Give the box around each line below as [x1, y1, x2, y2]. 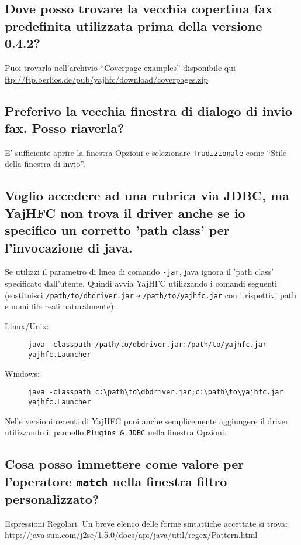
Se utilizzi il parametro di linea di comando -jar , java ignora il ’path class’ [5, 265, 274, 278]
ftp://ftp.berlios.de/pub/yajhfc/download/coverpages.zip [5, 73, 208, 85]
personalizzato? [5, 489, 99, 507]
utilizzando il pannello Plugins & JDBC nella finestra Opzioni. [5, 426, 227, 438]
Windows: [5, 367, 40, 379]
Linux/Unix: [5, 319, 49, 332]
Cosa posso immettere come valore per [5, 455, 244, 473]
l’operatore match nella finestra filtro [5, 472, 227, 490]
